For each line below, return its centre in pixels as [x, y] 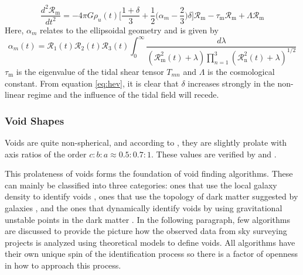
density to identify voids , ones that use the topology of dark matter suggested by [151, 196]
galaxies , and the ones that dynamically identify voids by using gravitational [144, 207]
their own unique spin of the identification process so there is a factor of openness [151, 254]
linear [15, 94]
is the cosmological [241, 71]
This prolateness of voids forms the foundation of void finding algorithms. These [149, 173]
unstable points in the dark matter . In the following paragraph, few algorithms [147, 219]
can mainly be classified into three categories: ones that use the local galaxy [141, 185]
